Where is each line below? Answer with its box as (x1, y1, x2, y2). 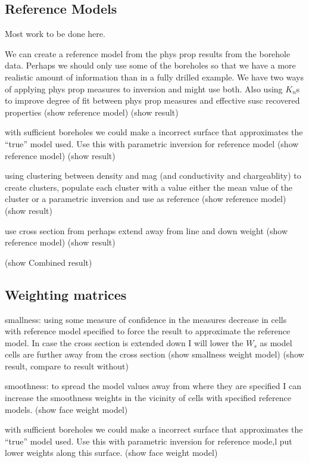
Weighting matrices (5, 285, 127, 303)
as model (260, 336, 292, 349)
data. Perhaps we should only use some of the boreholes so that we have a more (5, 59, 296, 72)
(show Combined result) (5, 256, 92, 268)
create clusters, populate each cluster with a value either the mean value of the (5, 181, 292, 193)
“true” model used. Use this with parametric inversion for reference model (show (5, 137, 299, 150)
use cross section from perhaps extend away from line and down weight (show (5, 224, 288, 237)
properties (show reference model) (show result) (5, 105, 179, 118)
